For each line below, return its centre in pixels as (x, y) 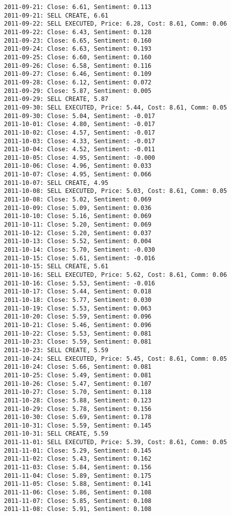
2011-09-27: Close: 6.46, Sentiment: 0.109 (78, 74)
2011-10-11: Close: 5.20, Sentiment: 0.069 (78, 225)
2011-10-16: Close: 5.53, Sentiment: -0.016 (80, 283)
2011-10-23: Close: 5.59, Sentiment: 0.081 (78, 342)
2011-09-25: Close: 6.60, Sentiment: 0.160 (78, 57)
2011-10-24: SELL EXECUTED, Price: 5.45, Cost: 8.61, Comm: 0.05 (115, 358)
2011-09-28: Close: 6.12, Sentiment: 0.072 (78, 82)
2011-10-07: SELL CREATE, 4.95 (56, 183)
